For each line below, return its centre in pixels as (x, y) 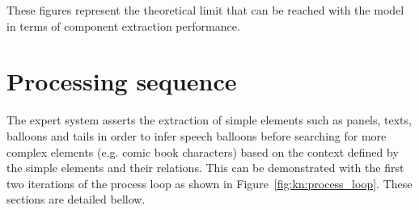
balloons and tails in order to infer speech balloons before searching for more (197, 135)
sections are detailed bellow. (76, 199)
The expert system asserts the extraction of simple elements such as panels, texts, (209, 120)
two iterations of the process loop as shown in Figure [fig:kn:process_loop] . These (209, 183)
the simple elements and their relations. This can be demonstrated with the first (205, 168)
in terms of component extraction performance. (123, 25)
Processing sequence (122, 81)
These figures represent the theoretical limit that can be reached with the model (205, 10)
